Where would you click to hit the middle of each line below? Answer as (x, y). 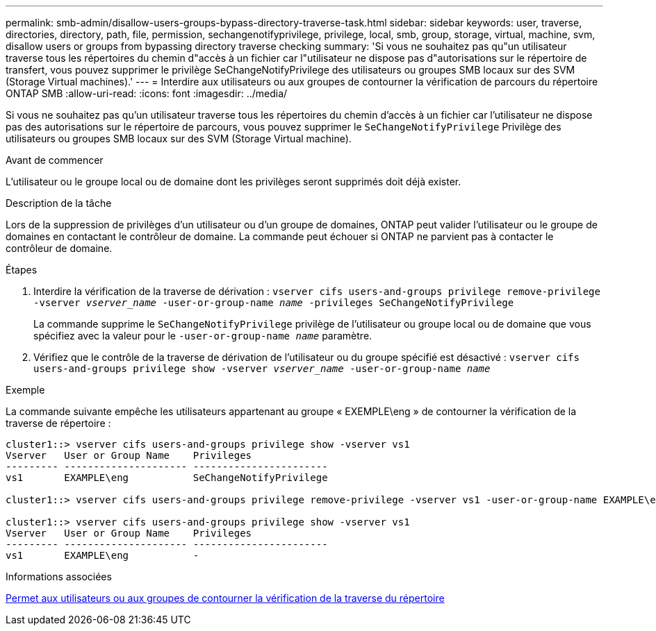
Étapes (22, 270)
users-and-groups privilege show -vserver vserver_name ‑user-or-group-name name (262, 369)
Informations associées (59, 577)
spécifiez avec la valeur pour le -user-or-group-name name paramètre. (203, 336)
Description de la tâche (59, 203)
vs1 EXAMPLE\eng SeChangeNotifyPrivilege (167, 478)
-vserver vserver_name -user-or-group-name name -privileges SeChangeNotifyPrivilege (274, 303)
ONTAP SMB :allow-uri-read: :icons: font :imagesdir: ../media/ (147, 93)
